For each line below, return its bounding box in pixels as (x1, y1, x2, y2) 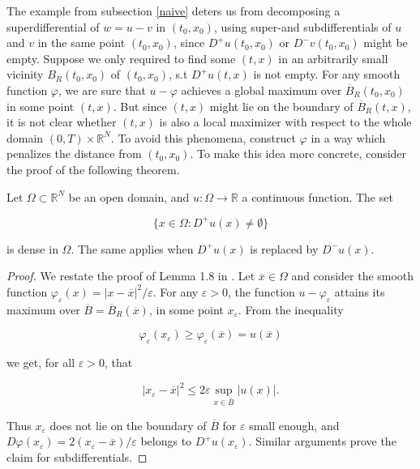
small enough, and (249, 416, 340, 433)
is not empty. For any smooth (253, 66, 401, 83)
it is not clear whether (6, 113, 117, 130)
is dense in (6, 240, 58, 257)
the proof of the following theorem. (6, 160, 180, 177)
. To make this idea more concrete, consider (190, 145, 407, 162)
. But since (113, 97, 167, 114)
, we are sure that (58, 81, 146, 98)
